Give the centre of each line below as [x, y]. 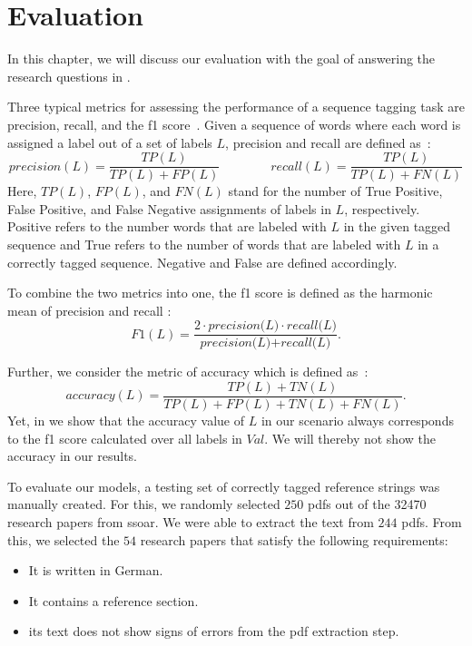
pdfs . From [432, 522]
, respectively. [382, 208]
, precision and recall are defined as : [328, 142]
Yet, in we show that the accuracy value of [126, 421]
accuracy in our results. [72, 456]
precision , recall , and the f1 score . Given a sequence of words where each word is [234, 124]
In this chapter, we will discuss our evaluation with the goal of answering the [221, 59]
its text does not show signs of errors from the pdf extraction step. [214, 631]
